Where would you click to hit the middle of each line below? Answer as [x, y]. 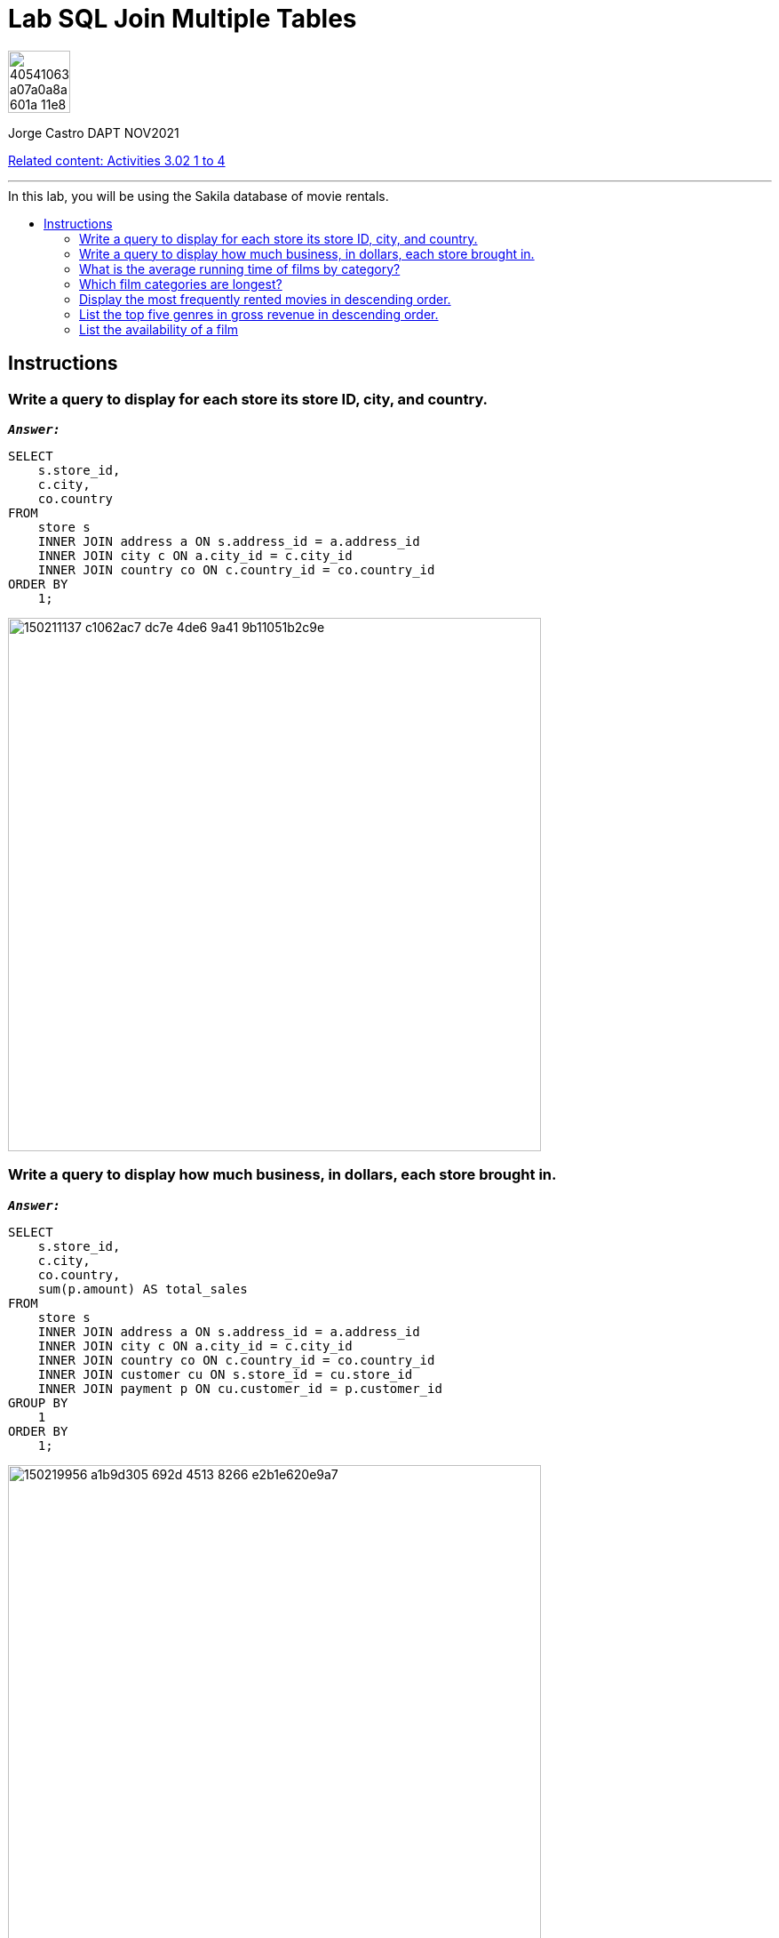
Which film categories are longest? [181, 284]
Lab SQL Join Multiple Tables [183, 19]
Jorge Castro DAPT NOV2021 [94, 132]
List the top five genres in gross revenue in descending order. [259, 314]
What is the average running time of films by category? [240, 268]
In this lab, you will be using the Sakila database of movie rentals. [199, 196]
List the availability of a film [159, 329]
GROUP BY [38, 1402]
